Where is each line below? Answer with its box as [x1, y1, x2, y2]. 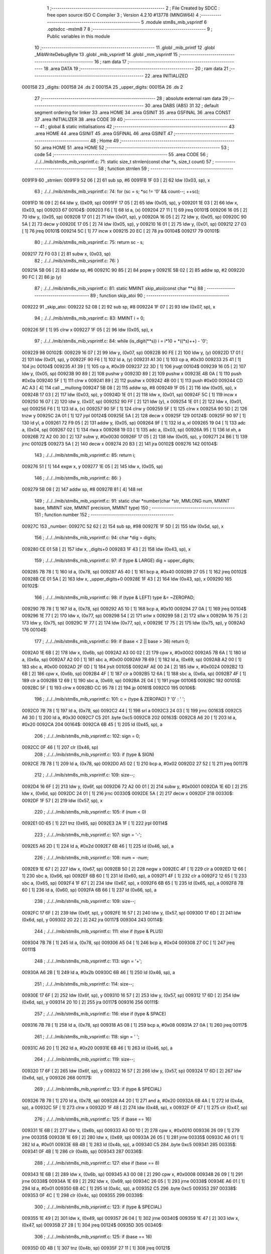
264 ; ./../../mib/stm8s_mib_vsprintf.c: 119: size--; [34, 1056, 135, 1062]
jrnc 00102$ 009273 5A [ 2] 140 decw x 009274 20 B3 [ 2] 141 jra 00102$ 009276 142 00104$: [22, 440, 218, 446]
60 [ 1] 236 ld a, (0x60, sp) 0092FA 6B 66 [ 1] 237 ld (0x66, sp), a [22, 887, 157, 893]
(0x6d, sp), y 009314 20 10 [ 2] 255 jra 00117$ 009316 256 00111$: [22, 999, 160, 1005]
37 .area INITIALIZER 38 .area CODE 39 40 [34, 116, 123, 122]
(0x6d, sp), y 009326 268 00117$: [22, 1075, 92, 1081]
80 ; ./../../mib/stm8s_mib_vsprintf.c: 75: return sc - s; [34, 239, 144, 245]
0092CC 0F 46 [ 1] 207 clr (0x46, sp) [22, 744, 99, 750]
